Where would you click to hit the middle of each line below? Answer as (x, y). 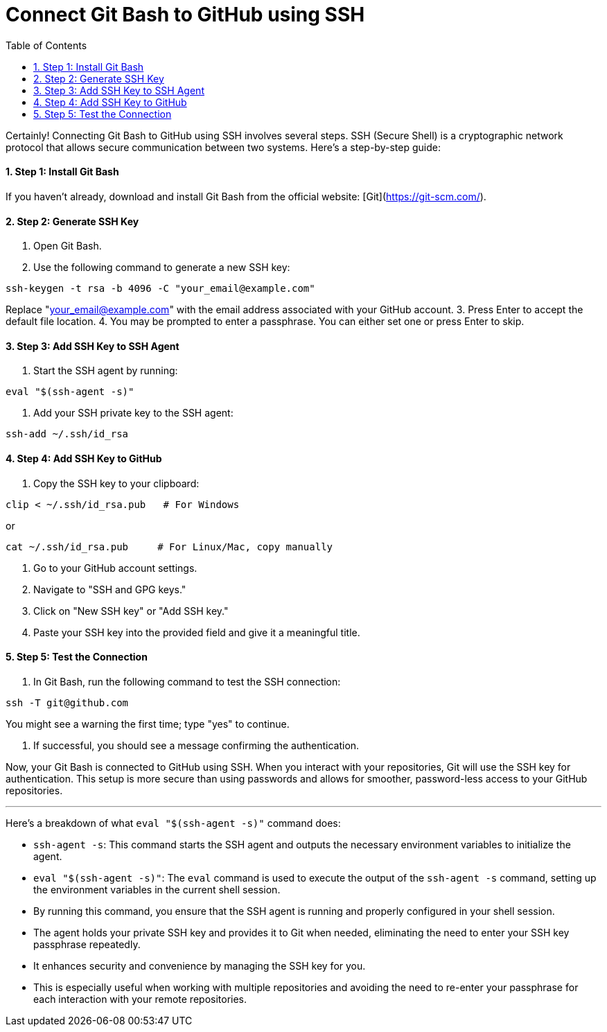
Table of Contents (46, 45)
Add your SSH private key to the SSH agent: (133, 413)
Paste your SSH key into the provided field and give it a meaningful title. (197, 632)
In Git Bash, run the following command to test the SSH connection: (187, 681)
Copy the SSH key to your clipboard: (116, 483)
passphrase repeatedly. (87, 944)
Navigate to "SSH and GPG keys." (110, 589)
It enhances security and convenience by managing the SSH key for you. (200, 965)
